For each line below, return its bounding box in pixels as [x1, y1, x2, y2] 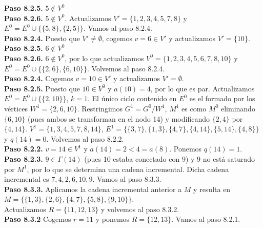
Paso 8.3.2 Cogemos [4, 214, 71, 224]
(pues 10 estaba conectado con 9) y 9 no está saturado [84, 153, 255, 164]
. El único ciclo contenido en [88, 93, 177, 104]
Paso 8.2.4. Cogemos [4, 73, 73, 84]
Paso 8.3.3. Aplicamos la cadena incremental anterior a [4, 183, 182, 194]
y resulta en [193, 183, 231, 194]
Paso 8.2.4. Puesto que [4, 32, 80, 43]
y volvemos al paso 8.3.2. [100, 203, 179, 214]
